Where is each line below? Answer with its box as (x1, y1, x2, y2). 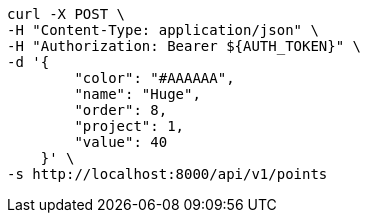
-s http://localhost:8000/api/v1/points (7, 166, 328, 182)
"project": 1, (74, 118, 185, 134)
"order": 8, (74, 102, 168, 118)
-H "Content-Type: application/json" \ (7, 22, 319, 38)
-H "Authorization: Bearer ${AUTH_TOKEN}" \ (7, 38, 362, 54)
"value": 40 (74, 134, 168, 150)
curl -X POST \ (7, 6, 126, 22)
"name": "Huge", (74, 86, 201, 102)
